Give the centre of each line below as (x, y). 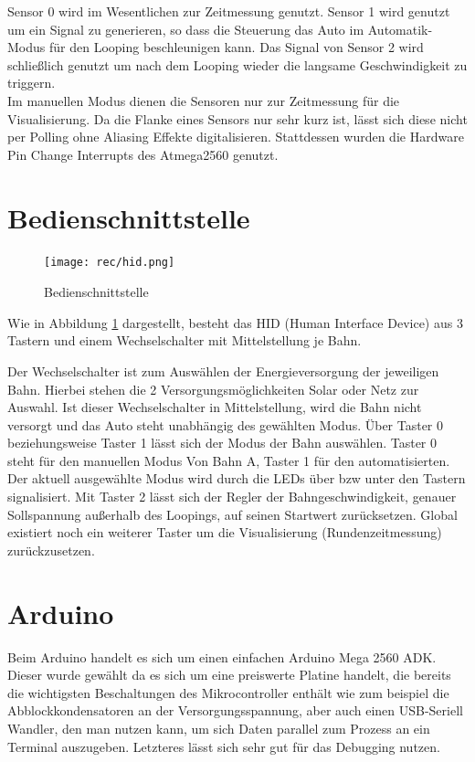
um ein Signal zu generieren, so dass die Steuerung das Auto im (186, 29)
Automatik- (400, 29)
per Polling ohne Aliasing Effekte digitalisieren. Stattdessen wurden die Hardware (236, 137)
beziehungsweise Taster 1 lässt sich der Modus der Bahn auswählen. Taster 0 (222, 443)
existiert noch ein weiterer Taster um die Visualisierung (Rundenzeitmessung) (225, 532)
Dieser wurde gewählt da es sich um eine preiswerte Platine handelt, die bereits (229, 675)
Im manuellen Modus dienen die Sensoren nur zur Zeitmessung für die (204, 100)
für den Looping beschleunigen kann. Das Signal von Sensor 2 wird (236, 47)
